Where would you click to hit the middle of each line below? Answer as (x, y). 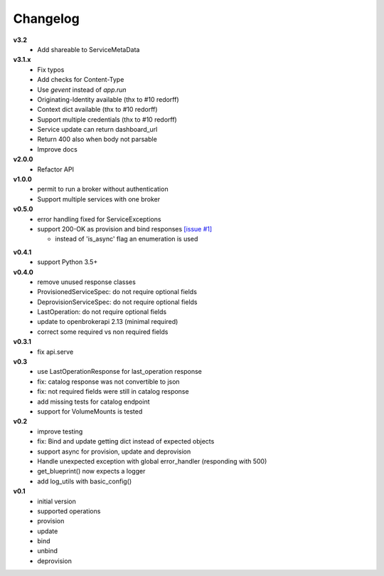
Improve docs (57, 149)
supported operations (69, 511)
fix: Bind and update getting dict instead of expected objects (126, 441)
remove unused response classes (87, 282)
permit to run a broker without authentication (103, 189)
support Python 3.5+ (68, 262)
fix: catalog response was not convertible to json (109, 382)
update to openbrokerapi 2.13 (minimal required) (108, 322)
